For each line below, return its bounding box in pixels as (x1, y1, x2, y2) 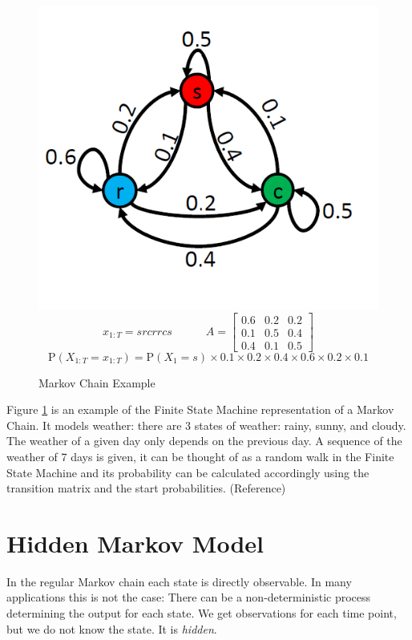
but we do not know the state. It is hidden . (6, 620, 217, 637)
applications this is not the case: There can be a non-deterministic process (6, 589, 371, 606)
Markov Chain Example (38, 374, 156, 391)
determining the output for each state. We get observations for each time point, (6, 605, 397, 622)
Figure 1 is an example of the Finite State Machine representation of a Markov (6, 401, 394, 418)
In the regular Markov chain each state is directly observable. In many (6, 573, 352, 589)
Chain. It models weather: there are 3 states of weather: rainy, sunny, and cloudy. (6, 416, 406, 433)
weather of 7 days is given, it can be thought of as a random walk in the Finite (6, 448, 394, 464)
